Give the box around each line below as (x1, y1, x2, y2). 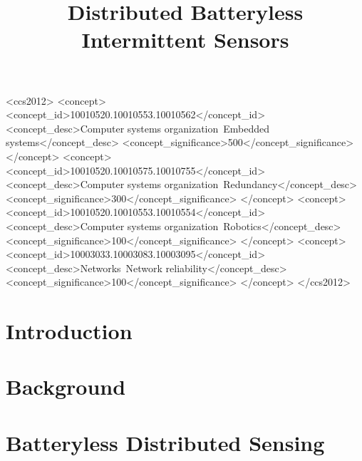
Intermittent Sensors (81, 25, 289, 54)
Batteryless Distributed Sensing (6, 428, 325, 457)
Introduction (6, 316, 133, 346)
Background (6, 372, 126, 401)
